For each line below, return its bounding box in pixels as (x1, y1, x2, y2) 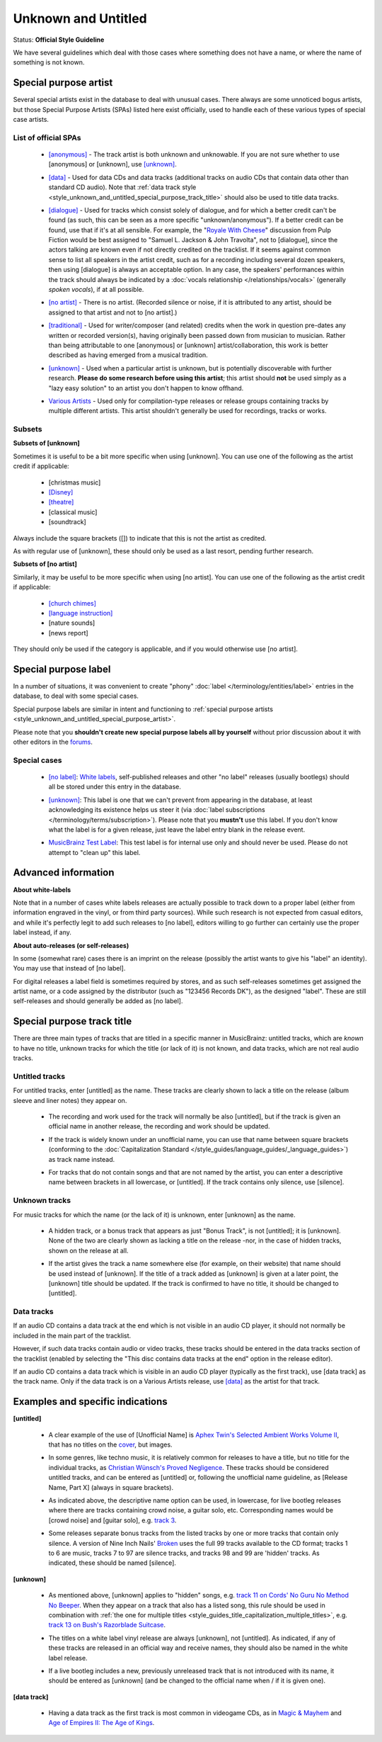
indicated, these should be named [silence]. (48, 1559, 177, 1567)
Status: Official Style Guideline (13, 35, 105, 44)
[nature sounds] (48, 618, 95, 627)
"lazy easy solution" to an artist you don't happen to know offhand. (48, 383, 244, 392)
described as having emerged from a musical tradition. (48, 351, 208, 359)
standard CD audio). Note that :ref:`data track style (48, 183, 197, 191)
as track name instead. (48, 1155, 115, 1163)
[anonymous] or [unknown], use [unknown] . (48, 160, 177, 169)
